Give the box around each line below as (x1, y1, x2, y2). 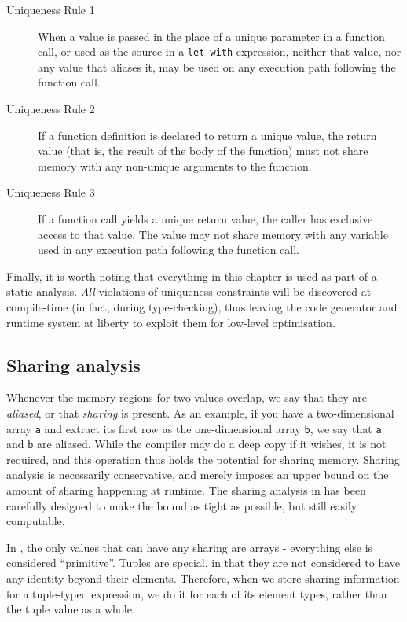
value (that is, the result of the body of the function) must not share (38, 142, 368, 159)
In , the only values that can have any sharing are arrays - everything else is (6, 539, 373, 555)
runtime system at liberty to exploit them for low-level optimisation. (6, 314, 335, 330)
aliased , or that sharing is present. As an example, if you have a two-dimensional (6, 404, 394, 421)
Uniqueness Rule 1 (6, 2, 95, 17)
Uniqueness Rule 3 (6, 184, 95, 201)
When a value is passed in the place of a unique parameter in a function (38, 28, 385, 44)
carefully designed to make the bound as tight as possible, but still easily (6, 497, 357, 513)
